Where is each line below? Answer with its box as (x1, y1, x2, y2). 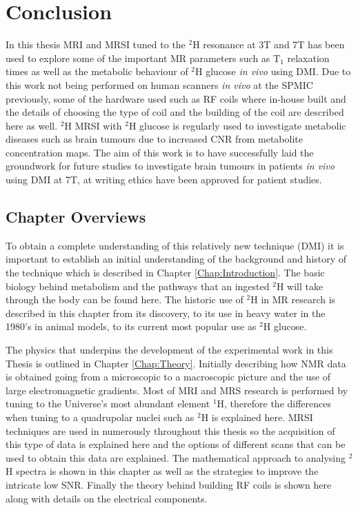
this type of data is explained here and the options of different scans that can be (6, 437, 346, 451)
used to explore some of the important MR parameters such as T (6, 50, 281, 65)
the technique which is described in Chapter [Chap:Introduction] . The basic (6, 265, 325, 280)
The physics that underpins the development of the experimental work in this (6, 343, 333, 357)
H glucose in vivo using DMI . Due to (195, 64, 351, 79)
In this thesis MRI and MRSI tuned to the (6, 37, 186, 52)
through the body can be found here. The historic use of (6, 292, 243, 307)
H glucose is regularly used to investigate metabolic (128, 118, 346, 132)
